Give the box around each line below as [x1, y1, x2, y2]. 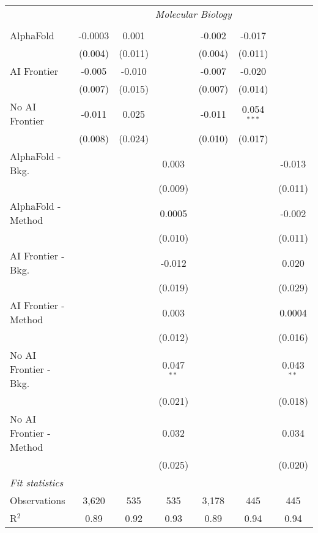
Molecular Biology [155, 7, 232, 21]
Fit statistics [10, 475, 64, 489]
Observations [10, 493, 65, 507]
